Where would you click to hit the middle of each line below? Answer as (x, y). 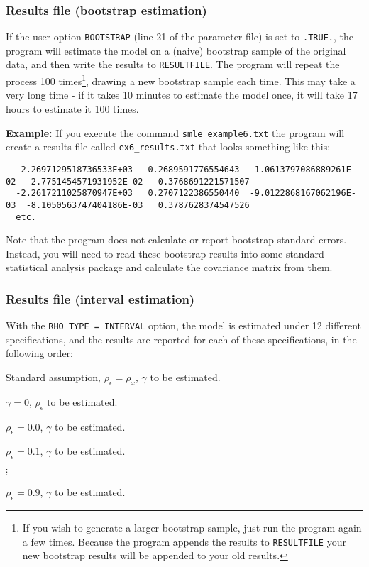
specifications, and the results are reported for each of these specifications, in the (181, 339)
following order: (39, 353)
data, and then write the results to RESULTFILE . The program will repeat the (173, 64)
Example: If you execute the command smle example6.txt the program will (175, 132)
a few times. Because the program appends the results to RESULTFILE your (184, 541)
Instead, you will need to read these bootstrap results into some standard (165, 253)
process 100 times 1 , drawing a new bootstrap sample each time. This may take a (181, 80)
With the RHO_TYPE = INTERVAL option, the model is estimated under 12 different (184, 325)
